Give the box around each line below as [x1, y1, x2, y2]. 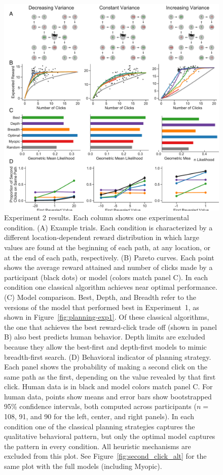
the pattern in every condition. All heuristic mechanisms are [4, 440, 191, 451]
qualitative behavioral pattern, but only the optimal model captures [4, 431, 215, 442]
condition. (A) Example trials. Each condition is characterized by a [4, 222, 213, 232]
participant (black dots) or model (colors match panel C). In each [4, 272, 208, 282]
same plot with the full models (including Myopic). [4, 461, 162, 471]
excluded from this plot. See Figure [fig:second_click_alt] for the [4, 451, 207, 461]
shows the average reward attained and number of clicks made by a [4, 262, 213, 273]
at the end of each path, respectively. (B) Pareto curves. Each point [4, 252, 214, 262]
